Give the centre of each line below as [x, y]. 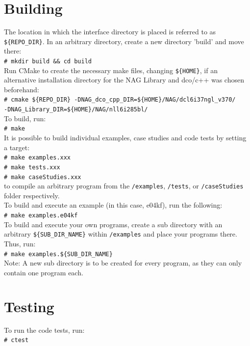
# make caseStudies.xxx [43, 177]
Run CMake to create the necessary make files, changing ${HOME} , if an [111, 70]
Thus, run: [20, 243]
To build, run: [25, 118]
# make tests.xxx [32, 167]
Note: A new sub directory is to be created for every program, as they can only [123, 263]
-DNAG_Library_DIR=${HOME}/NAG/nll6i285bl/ [76, 110]
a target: [17, 147]
